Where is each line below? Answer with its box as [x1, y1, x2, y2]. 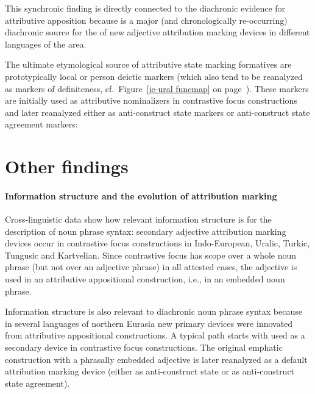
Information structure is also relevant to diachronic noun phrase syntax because [5, 305, 302, 318]
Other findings [5, 154, 129, 179]
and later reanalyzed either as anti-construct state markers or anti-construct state [5, 106, 310, 118]
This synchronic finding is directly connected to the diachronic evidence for [5, 2, 286, 14]
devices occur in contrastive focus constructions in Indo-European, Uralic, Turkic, [5, 237, 310, 249]
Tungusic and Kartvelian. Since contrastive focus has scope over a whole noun [5, 248, 297, 261]
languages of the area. [5, 37, 87, 50]
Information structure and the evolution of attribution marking [5, 189, 277, 202]
